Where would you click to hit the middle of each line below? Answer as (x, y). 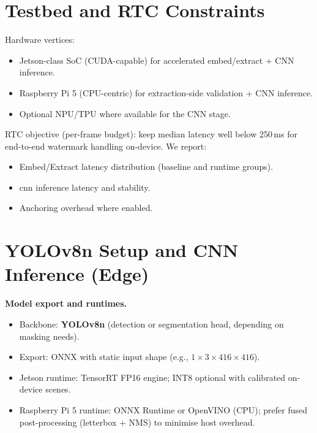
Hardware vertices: (40, 40)
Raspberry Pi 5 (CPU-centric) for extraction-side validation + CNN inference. (166, 92)
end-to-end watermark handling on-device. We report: (106, 146)
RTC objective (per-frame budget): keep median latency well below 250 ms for (151, 134)
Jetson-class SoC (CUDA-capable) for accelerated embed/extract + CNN (157, 60)
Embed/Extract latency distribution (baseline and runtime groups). (146, 167)
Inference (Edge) (77, 274)
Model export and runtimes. (66, 303)
